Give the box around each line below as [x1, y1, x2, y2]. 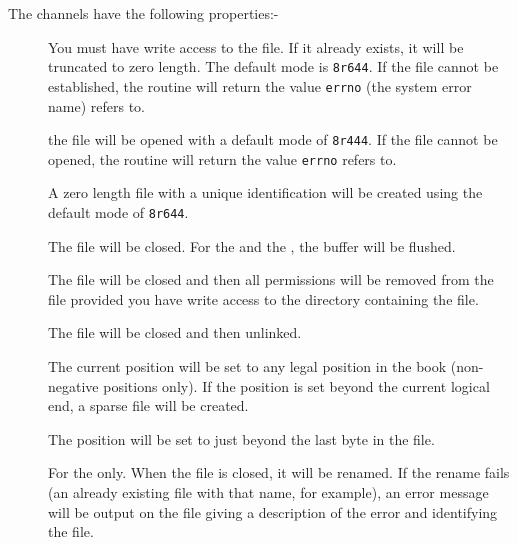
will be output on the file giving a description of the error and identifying [48, 501, 498, 522]
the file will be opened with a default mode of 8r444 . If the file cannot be [48, 129, 498, 150]
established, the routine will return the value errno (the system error [48, 75, 472, 96]
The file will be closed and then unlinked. [48, 322, 302, 343]
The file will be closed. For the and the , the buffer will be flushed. [48, 235, 456, 256]
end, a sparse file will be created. [48, 395, 249, 416]
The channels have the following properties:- [8, 3, 279, 23]
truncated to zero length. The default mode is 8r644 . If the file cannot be [48, 56, 499, 77]
